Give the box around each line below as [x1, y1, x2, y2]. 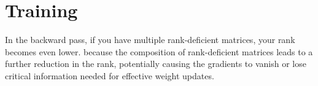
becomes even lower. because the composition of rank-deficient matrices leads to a [5, 45, 313, 58]
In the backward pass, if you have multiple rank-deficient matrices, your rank [5, 33, 295, 46]
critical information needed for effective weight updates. [5, 69, 214, 82]
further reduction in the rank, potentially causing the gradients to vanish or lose [5, 57, 306, 70]
